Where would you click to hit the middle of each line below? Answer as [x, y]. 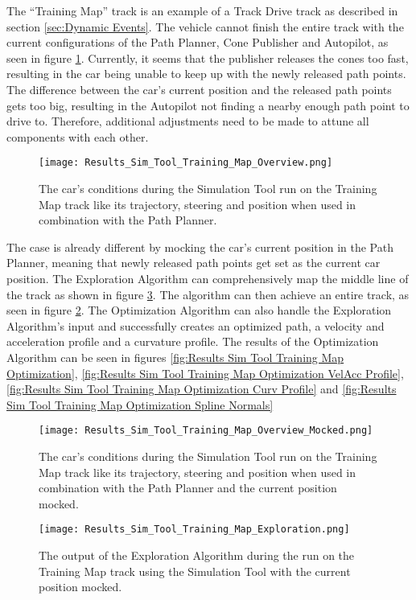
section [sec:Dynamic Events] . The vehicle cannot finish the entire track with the [205, 26]
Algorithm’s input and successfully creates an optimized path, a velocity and [196, 325]
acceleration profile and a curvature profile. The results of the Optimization [193, 341]
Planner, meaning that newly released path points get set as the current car [194, 263]
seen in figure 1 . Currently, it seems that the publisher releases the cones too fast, [208, 58]
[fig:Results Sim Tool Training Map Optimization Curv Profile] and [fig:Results [202, 389]
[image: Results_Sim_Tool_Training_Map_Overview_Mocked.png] [206, 431]
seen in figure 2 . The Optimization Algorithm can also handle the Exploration [199, 310]
